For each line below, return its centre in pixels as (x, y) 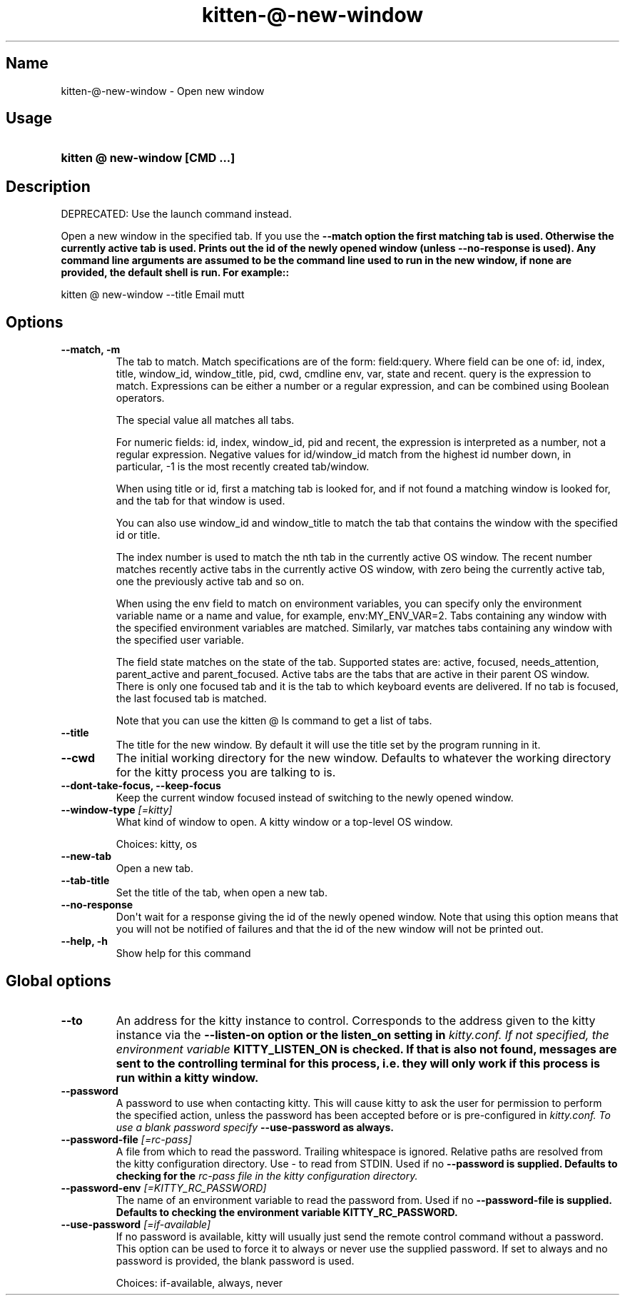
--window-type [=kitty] (117, 810)
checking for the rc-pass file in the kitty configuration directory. (267, 1175)
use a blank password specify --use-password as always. (255, 1127)
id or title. (138, 535)
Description (48, 186)
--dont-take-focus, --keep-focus (141, 786)
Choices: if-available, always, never (199, 1282)
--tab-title (85, 881)
